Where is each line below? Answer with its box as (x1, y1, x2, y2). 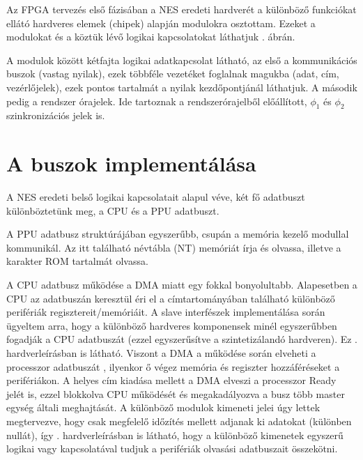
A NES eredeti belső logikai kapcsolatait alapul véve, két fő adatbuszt (6, 190, 305, 204)
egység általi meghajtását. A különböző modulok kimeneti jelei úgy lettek (6, 400, 320, 415)
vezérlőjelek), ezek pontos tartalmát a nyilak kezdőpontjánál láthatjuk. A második (6, 79, 357, 94)
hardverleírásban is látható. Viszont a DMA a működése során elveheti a (6, 346, 316, 360)
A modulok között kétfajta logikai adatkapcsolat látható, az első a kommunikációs (6, 52, 357, 67)
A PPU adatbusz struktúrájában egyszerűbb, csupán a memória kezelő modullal (6, 227, 349, 241)
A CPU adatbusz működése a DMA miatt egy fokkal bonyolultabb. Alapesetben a (6, 277, 357, 292)
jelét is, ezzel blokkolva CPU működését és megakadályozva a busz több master (6, 386, 345, 401)
